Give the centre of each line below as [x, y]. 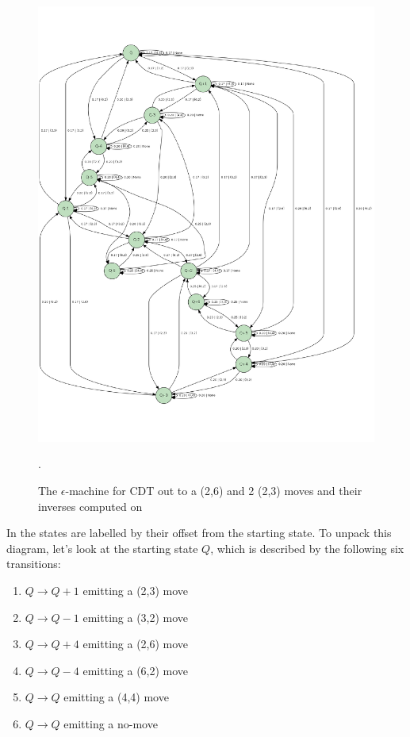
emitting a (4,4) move [116, 697]
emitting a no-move [111, 724]
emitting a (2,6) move [136, 644]
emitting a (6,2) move [136, 670]
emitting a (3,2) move [136, 617]
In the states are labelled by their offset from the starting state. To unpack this [199, 533]
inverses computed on [90, 506]
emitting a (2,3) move [136, 591]
